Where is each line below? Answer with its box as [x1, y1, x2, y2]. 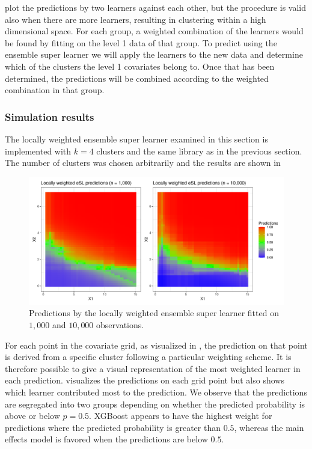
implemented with [5, 144, 72, 157]
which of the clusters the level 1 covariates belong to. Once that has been [5, 60, 275, 72]
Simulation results [5, 109, 94, 124]
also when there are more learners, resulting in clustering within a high [5, 13, 266, 25]
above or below [5, 409, 60, 422]
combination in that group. [5, 84, 105, 96]
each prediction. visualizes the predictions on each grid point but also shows [5, 374, 284, 386]
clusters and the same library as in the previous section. [96, 144, 302, 157]
